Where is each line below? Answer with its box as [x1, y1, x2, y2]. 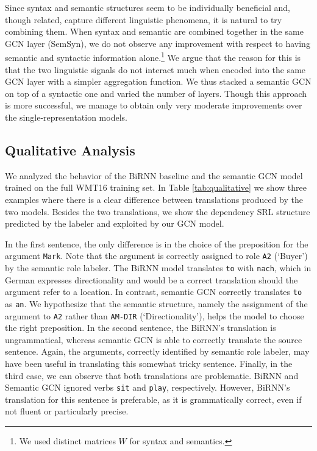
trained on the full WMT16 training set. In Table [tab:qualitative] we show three [5, 181, 307, 194]
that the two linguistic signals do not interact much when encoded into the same [5, 63, 306, 76]
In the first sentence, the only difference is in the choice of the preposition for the [5, 237, 308, 250]
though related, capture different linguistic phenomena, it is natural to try [5, 13, 282, 26]
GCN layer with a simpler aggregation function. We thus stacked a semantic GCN [5, 75, 312, 88]
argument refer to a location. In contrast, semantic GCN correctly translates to [5, 285, 302, 298]
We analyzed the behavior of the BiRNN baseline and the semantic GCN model [5, 169, 303, 182]
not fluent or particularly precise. [5, 405, 129, 417]
